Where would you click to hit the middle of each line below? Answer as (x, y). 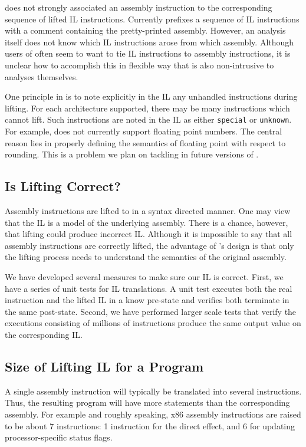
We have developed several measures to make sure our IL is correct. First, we (144, 276)
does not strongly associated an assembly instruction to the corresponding (139, 7)
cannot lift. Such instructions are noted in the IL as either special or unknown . (148, 119)
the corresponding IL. (44, 334)
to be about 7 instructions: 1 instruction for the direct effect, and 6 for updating (150, 425)
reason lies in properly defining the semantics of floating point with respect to (145, 142)
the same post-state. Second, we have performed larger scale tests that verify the (151, 311)
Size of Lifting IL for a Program (104, 366)
